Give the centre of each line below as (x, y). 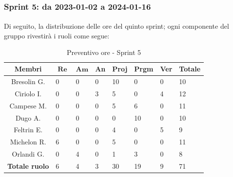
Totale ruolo (28, 166)
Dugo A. (28, 117)
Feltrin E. (28, 130)
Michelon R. (28, 142)
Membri (28, 69)
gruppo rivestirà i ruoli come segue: (57, 36)
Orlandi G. (28, 154)
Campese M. (28, 105)
